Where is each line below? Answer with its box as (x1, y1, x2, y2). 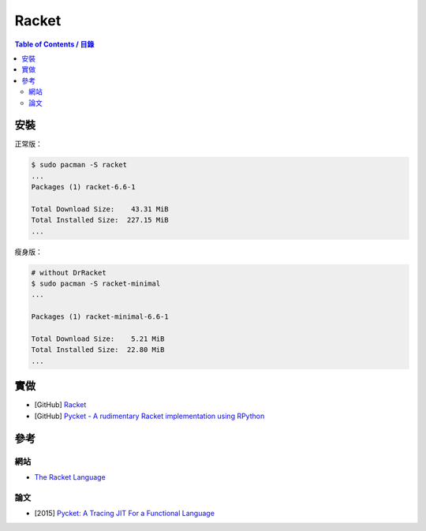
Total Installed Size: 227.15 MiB (31, 215, 169, 225)
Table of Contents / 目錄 (14, 39, 95, 49)
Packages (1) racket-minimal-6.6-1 (31, 312, 169, 321)
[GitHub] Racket (34, 400, 87, 409)
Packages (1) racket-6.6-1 (31, 182, 136, 192)
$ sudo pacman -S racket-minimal (31, 279, 161, 288)
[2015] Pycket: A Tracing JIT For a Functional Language (34, 509, 215, 518)
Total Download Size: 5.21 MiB (31, 335, 165, 343)
